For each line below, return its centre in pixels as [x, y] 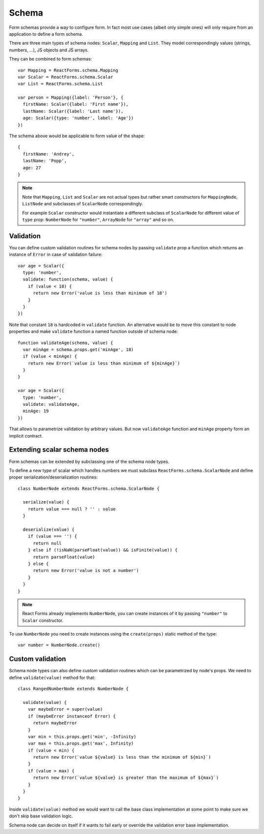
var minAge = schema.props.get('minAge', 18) [78, 349]
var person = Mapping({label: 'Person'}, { [71, 98]
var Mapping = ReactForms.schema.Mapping [68, 70]
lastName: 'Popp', [45, 161]
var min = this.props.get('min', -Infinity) [82, 736]
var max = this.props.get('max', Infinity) [81, 744]
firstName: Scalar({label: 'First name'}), [76, 104]
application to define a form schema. [46, 34]
